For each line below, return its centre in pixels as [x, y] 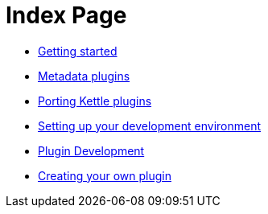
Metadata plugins [84, 76]
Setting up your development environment [150, 126]
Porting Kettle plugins [95, 101]
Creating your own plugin [105, 175]
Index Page [66, 15]
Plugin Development [91, 150]
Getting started [78, 51]
